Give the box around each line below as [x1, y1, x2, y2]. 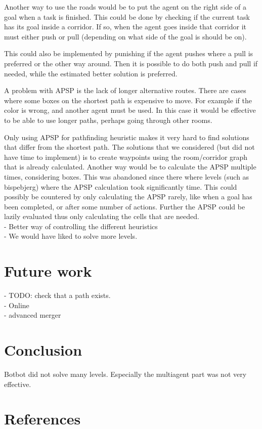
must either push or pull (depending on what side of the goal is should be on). [4, 31, 247, 41]
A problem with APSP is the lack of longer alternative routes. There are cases [4, 85, 246, 96]
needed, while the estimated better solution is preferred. [4, 68, 178, 78]
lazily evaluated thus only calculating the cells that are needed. [4, 211, 199, 222]
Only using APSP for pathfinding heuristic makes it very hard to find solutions [4, 132, 249, 142]
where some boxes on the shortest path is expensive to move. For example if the [4, 95, 252, 105]
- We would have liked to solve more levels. [4, 231, 138, 241]
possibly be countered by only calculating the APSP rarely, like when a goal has [4, 191, 252, 202]
